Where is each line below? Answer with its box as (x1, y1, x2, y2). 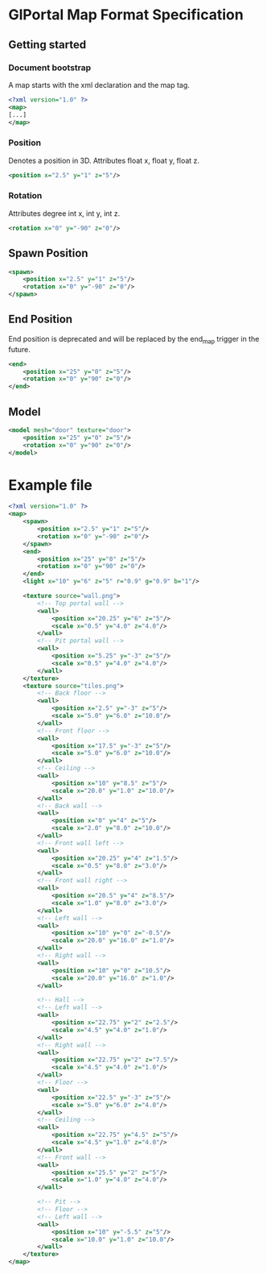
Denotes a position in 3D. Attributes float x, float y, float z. (8, 156, 199, 165)
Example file (8, 475, 92, 494)
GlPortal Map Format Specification (8, 6, 244, 24)
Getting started (8, 38, 87, 52)
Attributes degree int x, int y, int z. (8, 208, 121, 218)
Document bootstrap (8, 62, 92, 73)
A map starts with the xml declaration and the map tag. (8, 80, 191, 89)
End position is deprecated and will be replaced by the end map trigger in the (8, 334, 260, 346)
